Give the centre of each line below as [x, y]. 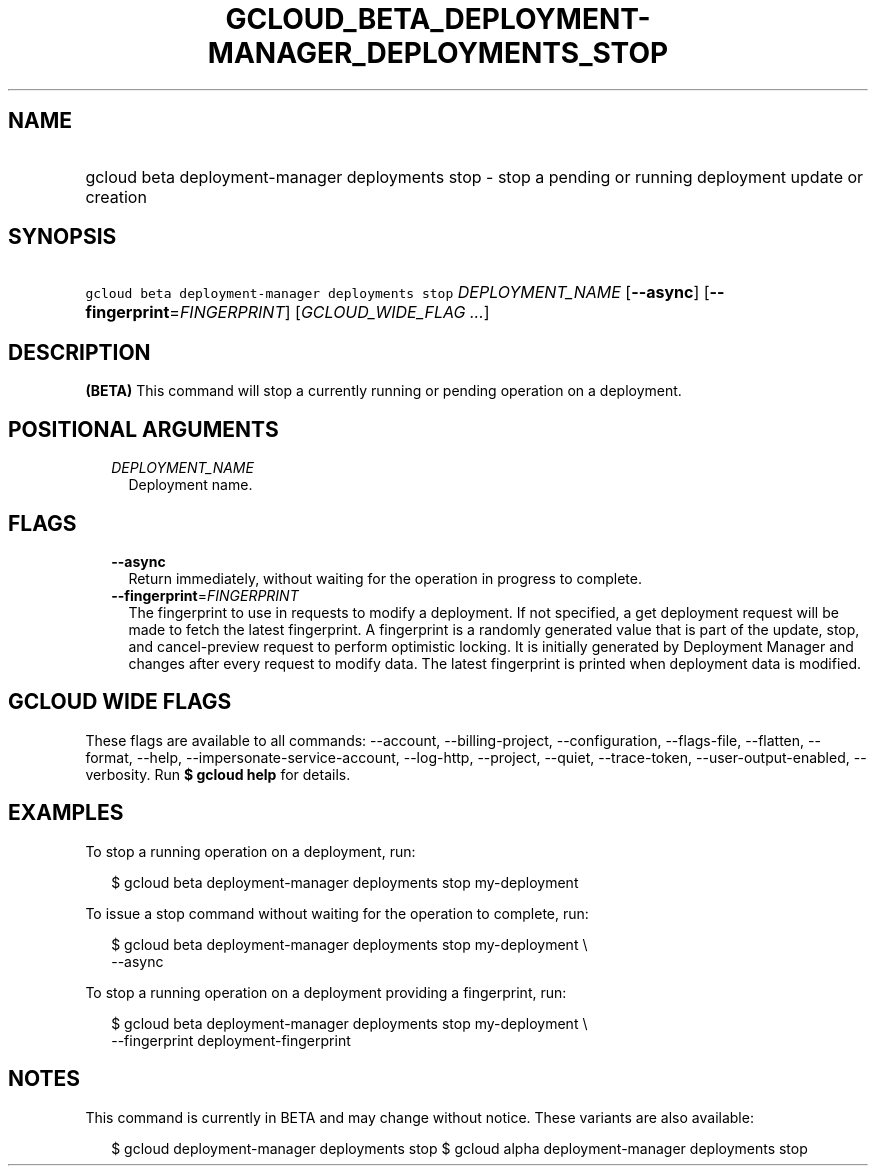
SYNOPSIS [62, 237]
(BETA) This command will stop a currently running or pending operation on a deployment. [383, 391]
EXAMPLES [66, 813]
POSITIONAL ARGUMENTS [143, 429]
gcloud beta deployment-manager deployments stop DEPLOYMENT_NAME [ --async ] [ [397, 292]
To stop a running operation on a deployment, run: [250, 851]
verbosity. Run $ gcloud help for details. [218, 774]
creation [116, 196]
